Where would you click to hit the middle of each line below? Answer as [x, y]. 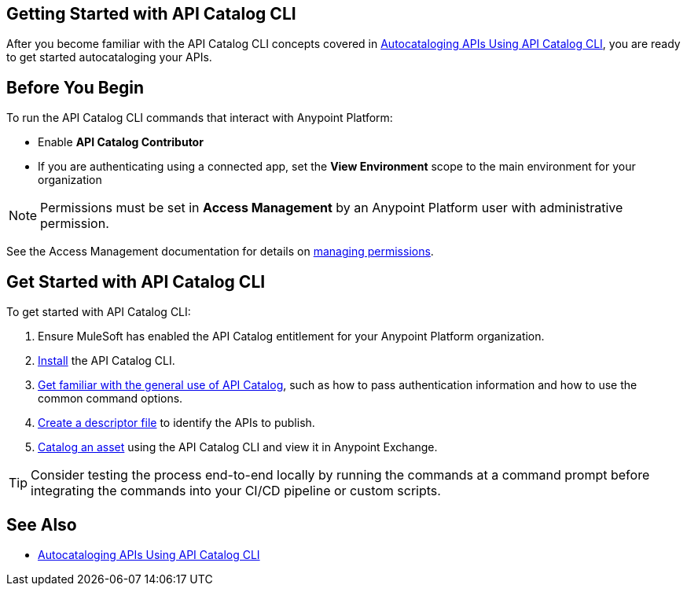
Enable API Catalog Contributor [121, 142]
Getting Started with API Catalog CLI [151, 14]
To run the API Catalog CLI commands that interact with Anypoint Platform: [200, 118]
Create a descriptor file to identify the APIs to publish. [176, 423]
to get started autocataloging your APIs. [109, 57]
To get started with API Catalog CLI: [99, 312]
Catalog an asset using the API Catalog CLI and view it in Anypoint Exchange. [238, 447]
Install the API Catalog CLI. [107, 361]
